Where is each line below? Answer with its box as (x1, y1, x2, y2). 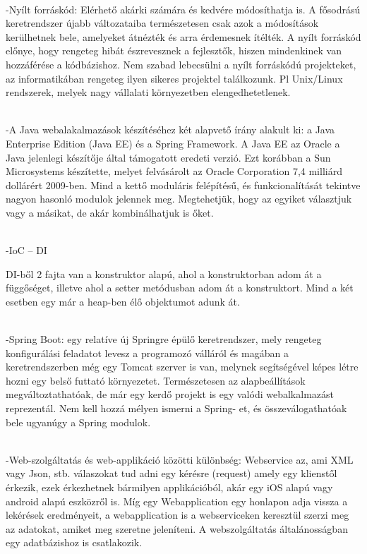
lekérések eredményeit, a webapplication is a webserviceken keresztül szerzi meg (6, 507, 349, 522)
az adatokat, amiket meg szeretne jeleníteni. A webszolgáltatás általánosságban (6, 521, 348, 536)
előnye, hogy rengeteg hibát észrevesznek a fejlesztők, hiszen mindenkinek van (6, 43, 342, 58)
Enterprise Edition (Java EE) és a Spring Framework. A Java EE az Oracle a (6, 136, 340, 150)
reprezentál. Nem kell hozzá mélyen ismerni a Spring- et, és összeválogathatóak (6, 401, 347, 416)
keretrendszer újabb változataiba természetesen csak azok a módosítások (6, 16, 319, 30)
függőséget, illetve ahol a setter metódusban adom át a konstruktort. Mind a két (6, 280, 354, 295)
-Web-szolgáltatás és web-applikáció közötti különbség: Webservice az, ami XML (6, 452, 354, 466)
